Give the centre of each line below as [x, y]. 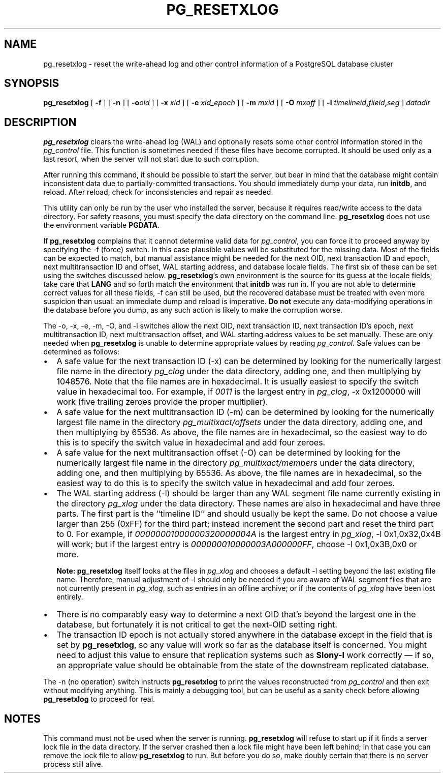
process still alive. [73, 764]
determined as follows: [81, 352]
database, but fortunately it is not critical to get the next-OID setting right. [197, 625]
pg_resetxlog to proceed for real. [99, 699]
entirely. [70, 597]
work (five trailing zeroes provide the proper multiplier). [162, 402]
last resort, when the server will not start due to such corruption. [151, 159]
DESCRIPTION [40, 122]
